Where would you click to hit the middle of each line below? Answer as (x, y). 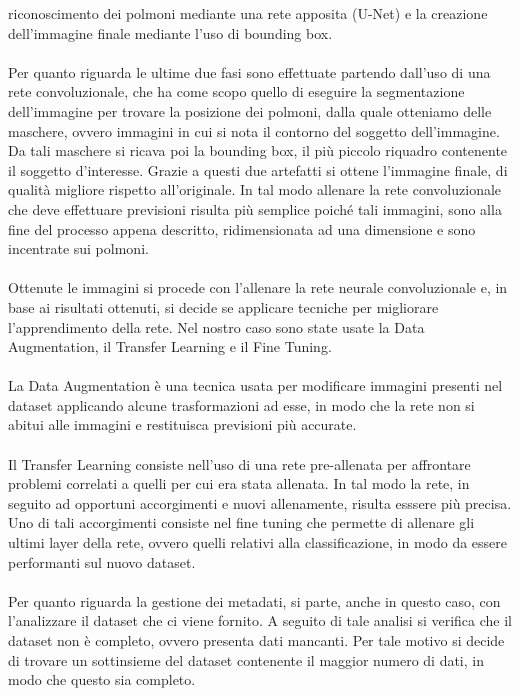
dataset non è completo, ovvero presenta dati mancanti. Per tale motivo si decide (256, 640)
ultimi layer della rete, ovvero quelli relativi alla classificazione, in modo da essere (258, 542)
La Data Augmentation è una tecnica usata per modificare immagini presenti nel (255, 385)
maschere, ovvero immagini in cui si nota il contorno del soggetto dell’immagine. (254, 130)
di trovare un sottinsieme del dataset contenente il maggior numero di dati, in (246, 659)
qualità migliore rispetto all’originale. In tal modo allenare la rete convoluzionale (255, 189)
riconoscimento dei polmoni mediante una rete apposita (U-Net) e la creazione (248, 13)
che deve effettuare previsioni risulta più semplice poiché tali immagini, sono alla (255, 208)
